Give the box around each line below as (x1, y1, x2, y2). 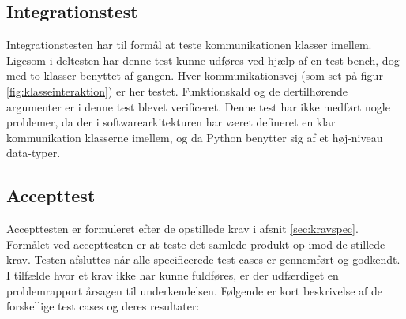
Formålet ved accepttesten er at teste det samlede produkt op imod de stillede (6, 235, 385, 252)
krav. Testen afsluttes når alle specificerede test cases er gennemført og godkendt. (6, 251, 400, 268)
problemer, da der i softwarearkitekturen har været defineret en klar (6, 114, 336, 130)
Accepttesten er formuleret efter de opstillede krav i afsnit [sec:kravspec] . (6, 220, 359, 237)
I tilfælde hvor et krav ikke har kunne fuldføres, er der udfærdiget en (6, 266, 339, 283)
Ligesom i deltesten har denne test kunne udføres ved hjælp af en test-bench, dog (6, 51, 400, 68)
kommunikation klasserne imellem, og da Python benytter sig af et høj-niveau (6, 129, 383, 145)
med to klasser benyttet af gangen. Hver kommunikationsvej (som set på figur (6, 67, 383, 84)
